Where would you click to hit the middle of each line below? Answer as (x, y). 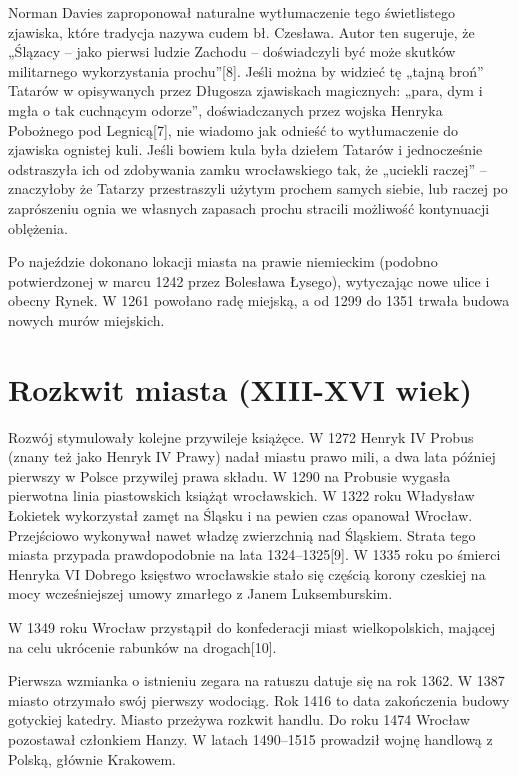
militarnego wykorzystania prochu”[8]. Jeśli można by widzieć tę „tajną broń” (246, 70)
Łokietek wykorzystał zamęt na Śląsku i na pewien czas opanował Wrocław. (240, 515)
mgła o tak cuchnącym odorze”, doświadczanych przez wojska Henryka (225, 109)
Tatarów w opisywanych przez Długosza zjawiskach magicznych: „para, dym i (245, 90)
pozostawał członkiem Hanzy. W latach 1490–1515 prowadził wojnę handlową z (250, 738)
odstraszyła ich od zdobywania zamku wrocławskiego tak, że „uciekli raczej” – (247, 168)
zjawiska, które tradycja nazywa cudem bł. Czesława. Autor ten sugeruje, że (241, 31)
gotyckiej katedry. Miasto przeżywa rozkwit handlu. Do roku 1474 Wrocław (239, 719)
